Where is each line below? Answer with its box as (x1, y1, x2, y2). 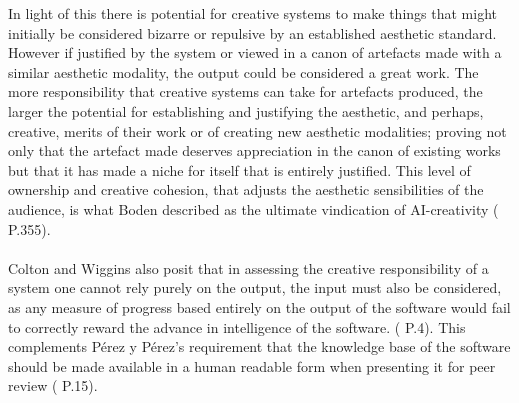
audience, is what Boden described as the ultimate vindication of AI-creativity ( (8, 198, 499, 219)
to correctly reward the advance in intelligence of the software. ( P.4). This (8, 316, 466, 337)
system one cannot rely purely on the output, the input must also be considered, (8, 277, 502, 298)
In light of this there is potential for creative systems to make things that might (8, 3, 497, 23)
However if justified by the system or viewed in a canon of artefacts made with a (8, 42, 502, 63)
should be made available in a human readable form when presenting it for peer (8, 355, 496, 376)
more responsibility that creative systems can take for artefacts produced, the (8, 81, 483, 102)
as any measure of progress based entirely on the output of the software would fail (8, 296, 511, 317)
